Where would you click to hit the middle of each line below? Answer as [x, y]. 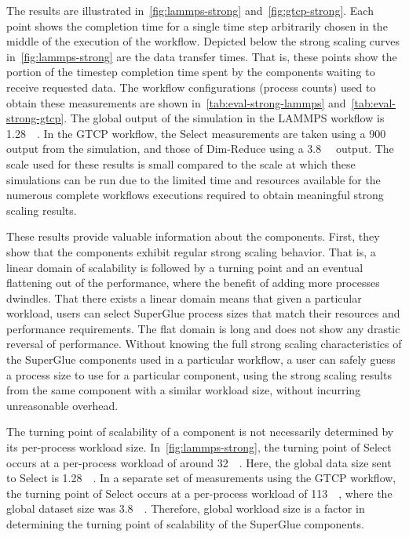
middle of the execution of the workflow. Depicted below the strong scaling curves [203, 41]
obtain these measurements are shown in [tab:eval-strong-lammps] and [176, 102]
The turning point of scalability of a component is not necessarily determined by [200, 432]
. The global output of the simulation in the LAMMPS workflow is [224, 118]
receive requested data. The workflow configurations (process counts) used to [191, 87]
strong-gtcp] [35, 118]
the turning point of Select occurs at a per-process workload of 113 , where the [199, 493]
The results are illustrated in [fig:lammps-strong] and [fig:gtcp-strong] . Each [190, 10]
